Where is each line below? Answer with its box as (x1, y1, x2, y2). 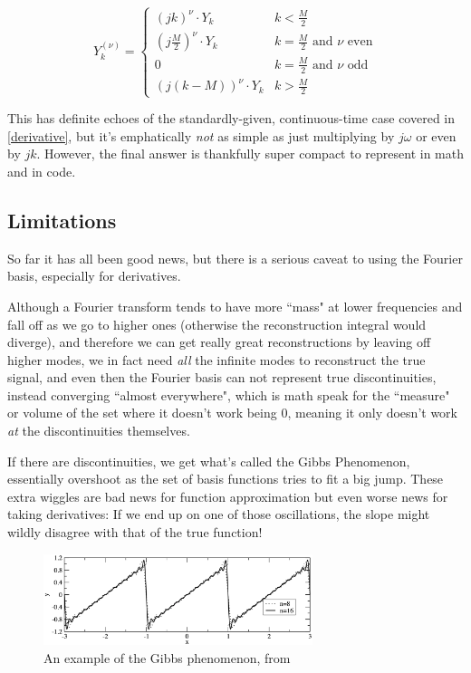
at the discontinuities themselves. (7, 421, 190, 440)
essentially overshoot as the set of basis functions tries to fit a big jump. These (7, 469, 444, 488)
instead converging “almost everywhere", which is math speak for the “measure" (7, 385, 450, 404)
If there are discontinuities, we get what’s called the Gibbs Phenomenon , (7, 451, 410, 470)
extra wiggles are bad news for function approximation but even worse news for (7, 486, 448, 505)
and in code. (7, 161, 76, 180)
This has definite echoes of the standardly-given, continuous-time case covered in (7, 109, 456, 128)
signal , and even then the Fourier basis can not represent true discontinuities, (7, 368, 437, 387)
